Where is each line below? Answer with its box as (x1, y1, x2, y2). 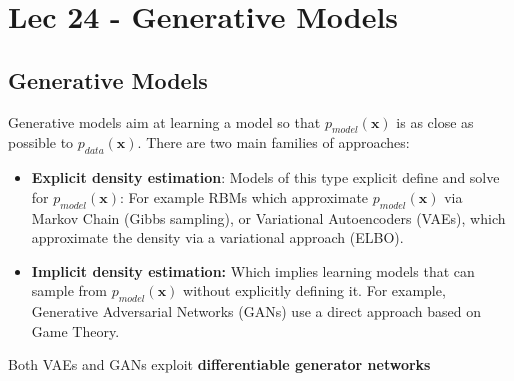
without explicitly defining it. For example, (183, 280, 446, 301)
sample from (31, 280, 107, 301)
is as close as (396, 111, 474, 132)
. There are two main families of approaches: (137, 132, 410, 153)
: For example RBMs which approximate (120, 186, 369, 207)
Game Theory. (31, 320, 120, 341)
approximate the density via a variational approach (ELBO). (31, 227, 404, 248)
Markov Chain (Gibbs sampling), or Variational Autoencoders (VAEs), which (31, 207, 506, 228)
